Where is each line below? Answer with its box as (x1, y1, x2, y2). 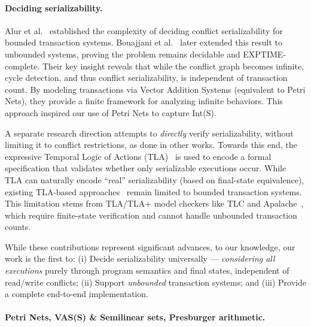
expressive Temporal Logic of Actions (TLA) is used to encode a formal (5, 150, 272, 162)
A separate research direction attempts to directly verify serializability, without (5, 126, 294, 139)
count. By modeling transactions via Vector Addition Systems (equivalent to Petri (5, 83, 306, 95)
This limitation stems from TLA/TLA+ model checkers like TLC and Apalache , (5, 197, 304, 210)
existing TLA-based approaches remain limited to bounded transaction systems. (5, 185, 302, 198)
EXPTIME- (243, 47, 286, 60)
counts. (5, 220, 31, 233)
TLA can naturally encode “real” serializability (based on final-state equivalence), (5, 173, 304, 186)
